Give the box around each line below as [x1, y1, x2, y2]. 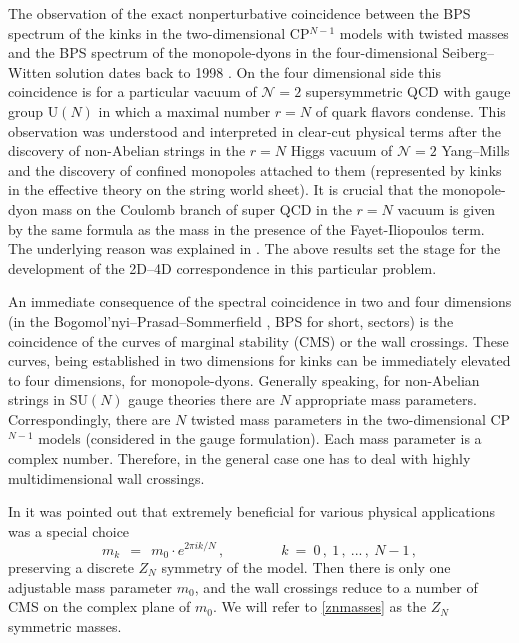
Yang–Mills [441, 140, 510, 161]
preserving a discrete [8, 556, 134, 577]
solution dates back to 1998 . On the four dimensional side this [55, 61, 441, 82]
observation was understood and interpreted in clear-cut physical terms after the [8, 120, 501, 141]
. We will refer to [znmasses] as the [213, 596, 427, 617]
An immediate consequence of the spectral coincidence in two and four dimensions [8, 291, 512, 312]
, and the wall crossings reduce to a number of [194, 576, 478, 597]
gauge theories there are [128, 389, 275, 410]
